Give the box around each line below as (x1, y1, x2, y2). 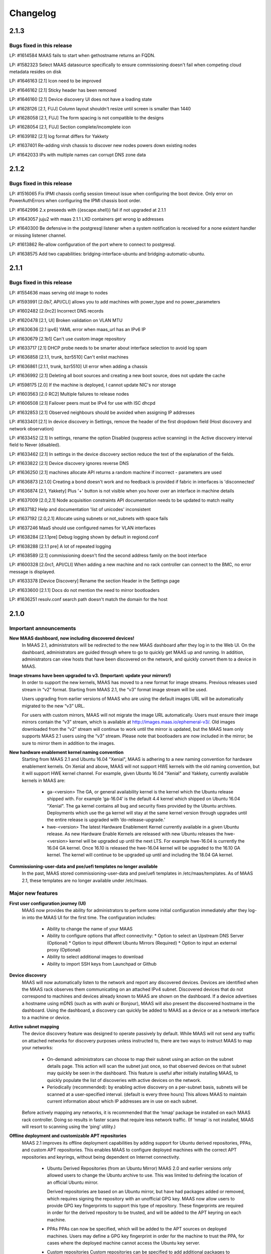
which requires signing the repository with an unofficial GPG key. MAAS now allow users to (47, 1195, 235, 1201)
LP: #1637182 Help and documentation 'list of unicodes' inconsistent (9, 507, 151, 513)
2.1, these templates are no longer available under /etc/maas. (22, 877, 148, 883)
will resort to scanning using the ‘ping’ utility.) (22, 1124, 116, 1130)
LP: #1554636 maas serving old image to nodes (9, 289, 108, 295)
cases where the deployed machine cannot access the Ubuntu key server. (47, 1239, 200, 1246)
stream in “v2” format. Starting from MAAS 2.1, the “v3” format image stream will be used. (22, 686, 208, 692)
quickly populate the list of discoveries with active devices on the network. (47, 1077, 202, 1083)
